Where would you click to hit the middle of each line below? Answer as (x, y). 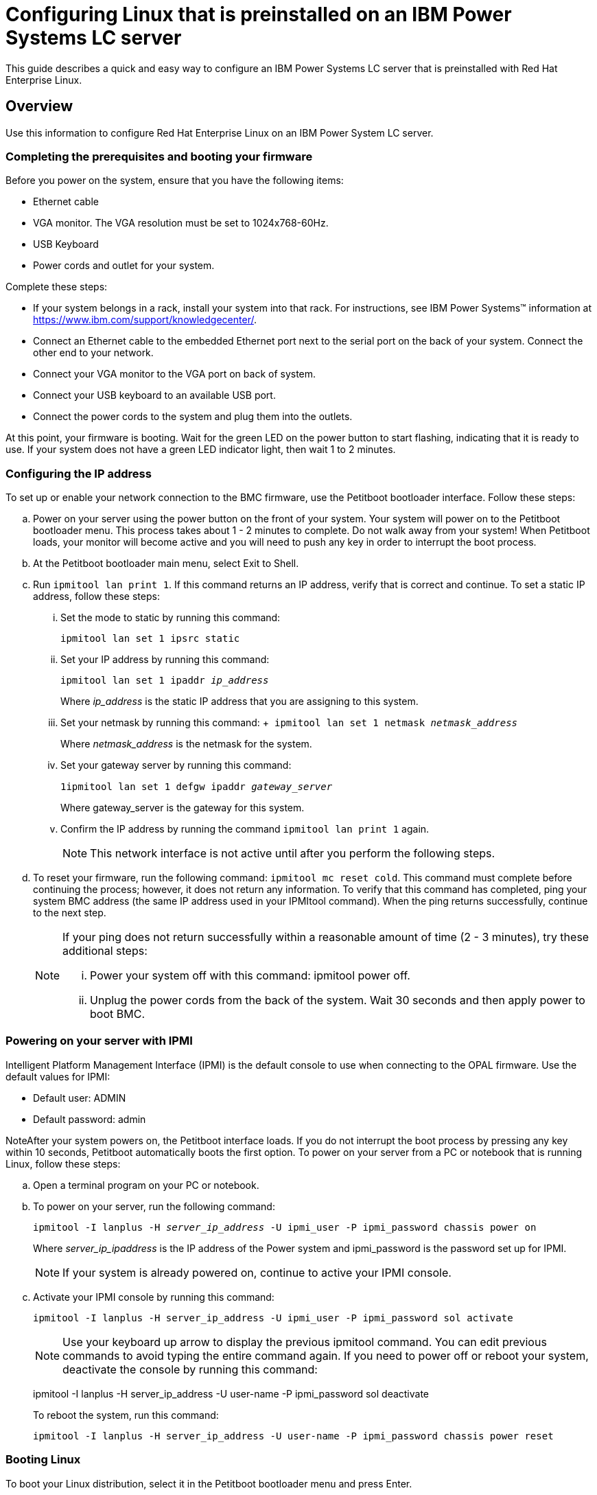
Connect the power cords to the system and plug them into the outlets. (193, 417)
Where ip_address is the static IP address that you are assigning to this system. (239, 702)
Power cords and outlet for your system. (124, 266)
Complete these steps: (57, 287)
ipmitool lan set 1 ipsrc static (150, 639)
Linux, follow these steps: (63, 1163)
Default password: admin (90, 1119)
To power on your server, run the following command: (154, 1206)
